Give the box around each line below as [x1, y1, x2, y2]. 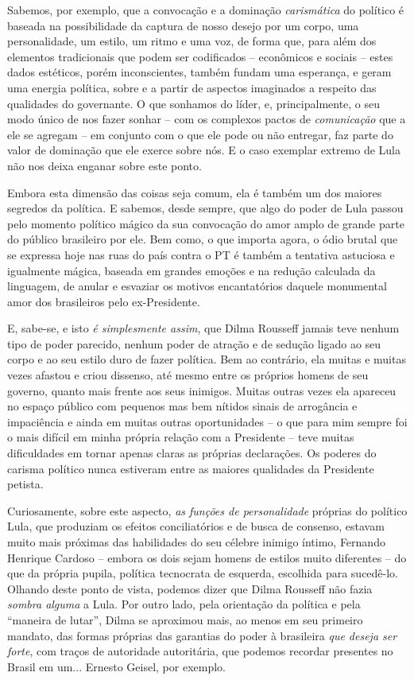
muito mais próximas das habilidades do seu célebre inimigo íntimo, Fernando [7, 534, 385, 550]
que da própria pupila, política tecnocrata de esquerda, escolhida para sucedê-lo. [7, 565, 399, 581]
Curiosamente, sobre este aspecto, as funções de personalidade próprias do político [7, 502, 408, 519]
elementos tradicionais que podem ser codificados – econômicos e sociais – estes [7, 48, 393, 64]
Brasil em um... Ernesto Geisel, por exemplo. [7, 658, 226, 674]
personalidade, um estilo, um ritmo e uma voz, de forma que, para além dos [7, 33, 377, 49]
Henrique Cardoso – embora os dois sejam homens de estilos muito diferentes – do [7, 549, 407, 565]
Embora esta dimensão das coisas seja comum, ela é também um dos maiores [7, 184, 382, 200]
